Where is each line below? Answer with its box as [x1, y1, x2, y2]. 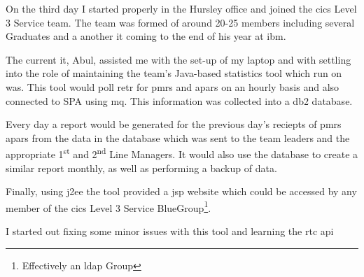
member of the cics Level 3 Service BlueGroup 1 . [6, 198, 211, 215]
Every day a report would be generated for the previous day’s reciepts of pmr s [6, 117, 342, 132]
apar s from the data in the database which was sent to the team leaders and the [6, 130, 350, 145]
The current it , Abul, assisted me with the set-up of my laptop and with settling [6, 52, 351, 66]
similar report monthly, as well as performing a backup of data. [6, 160, 277, 175]
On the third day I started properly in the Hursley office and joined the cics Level [6, 1, 357, 15]
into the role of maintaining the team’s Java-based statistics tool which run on [6, 66, 342, 80]
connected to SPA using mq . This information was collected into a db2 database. [6, 93, 353, 108]
